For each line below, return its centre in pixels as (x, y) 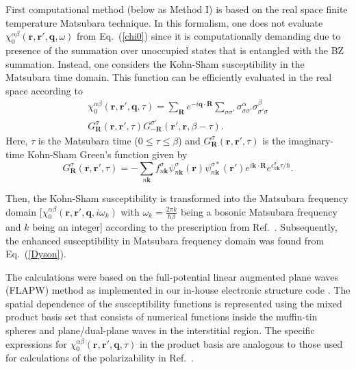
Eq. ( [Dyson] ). (36, 254)
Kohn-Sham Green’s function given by (107, 154)
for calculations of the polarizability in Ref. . (100, 358)
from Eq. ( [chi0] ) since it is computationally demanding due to (209, 36)
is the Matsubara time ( (88, 140)
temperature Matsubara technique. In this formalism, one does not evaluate (164, 22)
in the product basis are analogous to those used (241, 343)
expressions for (36, 343)
